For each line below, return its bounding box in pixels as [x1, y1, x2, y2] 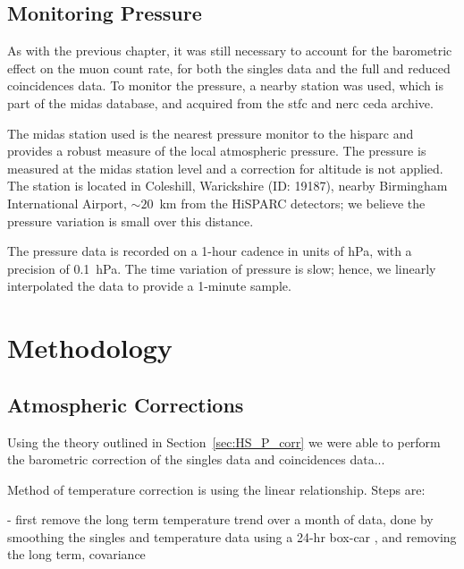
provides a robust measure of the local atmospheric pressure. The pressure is [7, 141, 426, 160]
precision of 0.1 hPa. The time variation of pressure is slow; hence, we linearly [7, 259, 436, 277]
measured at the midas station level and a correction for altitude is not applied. [7, 158, 443, 177]
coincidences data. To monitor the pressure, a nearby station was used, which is [7, 76, 443, 95]
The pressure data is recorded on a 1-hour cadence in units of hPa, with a [7, 242, 412, 260]
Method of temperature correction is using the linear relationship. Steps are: [7, 480, 426, 498]
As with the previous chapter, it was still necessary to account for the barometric [7, 41, 452, 60]
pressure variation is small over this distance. [7, 211, 254, 230]
